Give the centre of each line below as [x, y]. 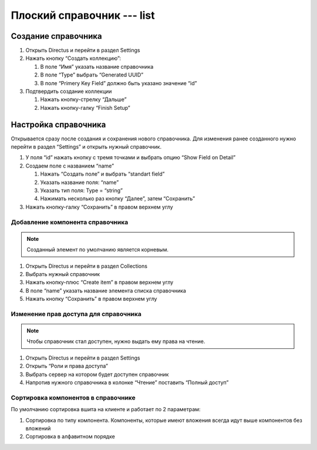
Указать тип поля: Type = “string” [82, 190]
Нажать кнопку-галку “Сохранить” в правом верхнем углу [99, 207]
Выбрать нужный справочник [63, 274]
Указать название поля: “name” [80, 182]
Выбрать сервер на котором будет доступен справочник [97, 374]
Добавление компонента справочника [70, 222]
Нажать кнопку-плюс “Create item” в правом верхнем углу [100, 283]
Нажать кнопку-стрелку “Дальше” [83, 99]
